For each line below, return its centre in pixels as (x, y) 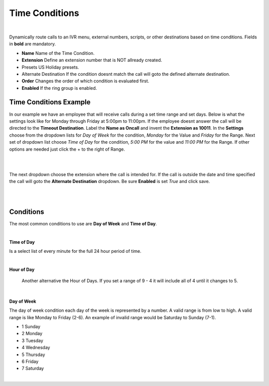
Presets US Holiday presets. (50, 67)
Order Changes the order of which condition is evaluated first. (85, 81)
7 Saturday (33, 369)
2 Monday (32, 334)
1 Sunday (31, 327)
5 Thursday (33, 355)
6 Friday (30, 362)
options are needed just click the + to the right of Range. (67, 149)
